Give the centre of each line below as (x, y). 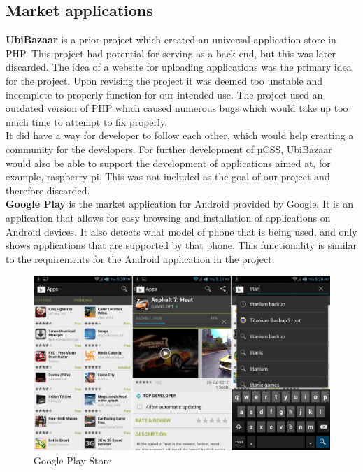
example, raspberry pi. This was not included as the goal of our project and (168, 177)
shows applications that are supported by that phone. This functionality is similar (181, 245)
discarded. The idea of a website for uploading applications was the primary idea (179, 67)
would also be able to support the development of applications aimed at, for (168, 163)
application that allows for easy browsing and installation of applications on (168, 217)
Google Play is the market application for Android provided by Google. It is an (179, 204)
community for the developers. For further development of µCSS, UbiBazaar (169, 149)
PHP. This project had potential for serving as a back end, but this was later (171, 53)
